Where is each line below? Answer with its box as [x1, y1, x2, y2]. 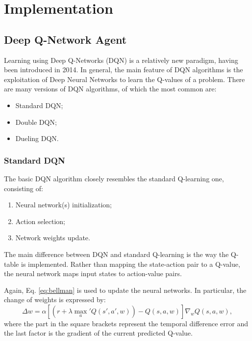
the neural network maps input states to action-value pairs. [4, 268, 182, 279]
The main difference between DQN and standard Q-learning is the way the [4, 249, 229, 259]
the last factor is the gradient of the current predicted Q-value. [4, 328, 193, 338]
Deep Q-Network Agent [4, 31, 127, 47]
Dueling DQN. [15, 133, 59, 143]
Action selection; [15, 216, 65, 226]
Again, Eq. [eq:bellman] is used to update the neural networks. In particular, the [4, 284, 247, 295]
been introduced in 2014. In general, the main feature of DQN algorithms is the [4, 64, 243, 75]
